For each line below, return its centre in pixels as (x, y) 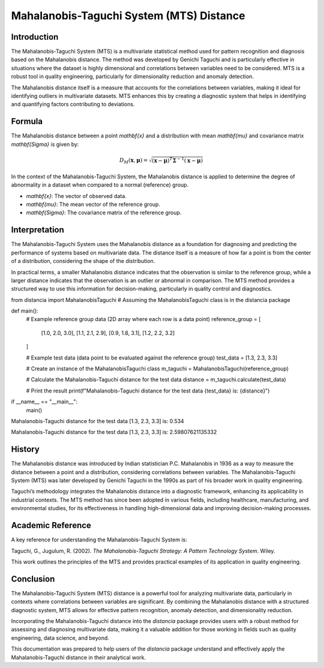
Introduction (35, 37)
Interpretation (37, 230)
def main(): (25, 311)
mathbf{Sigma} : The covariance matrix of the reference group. (104, 212)
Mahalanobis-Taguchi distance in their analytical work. (79, 657)
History (25, 449)
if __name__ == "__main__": (44, 402)
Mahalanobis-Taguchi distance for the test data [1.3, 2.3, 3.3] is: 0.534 (97, 421)
